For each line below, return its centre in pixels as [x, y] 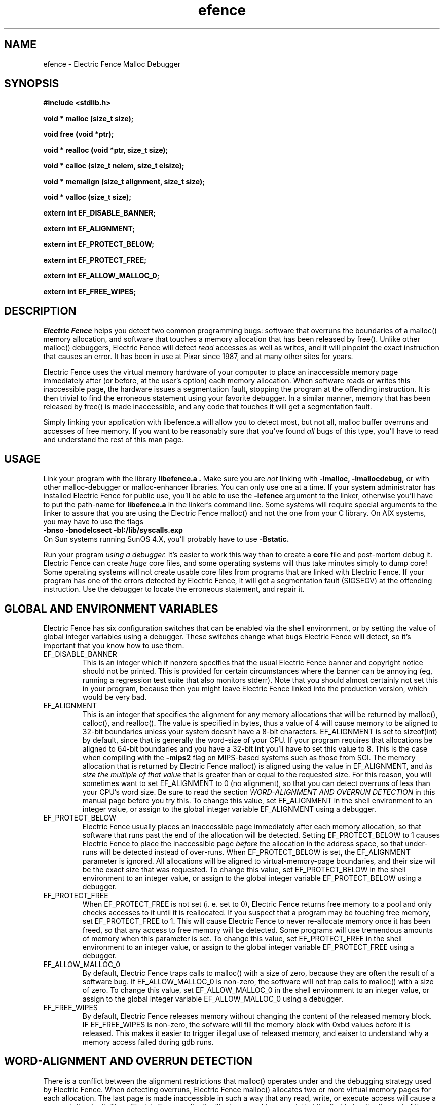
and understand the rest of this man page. [114, 440]
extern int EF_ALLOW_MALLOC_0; [101, 276]
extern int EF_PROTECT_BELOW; [99, 244]
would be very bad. [115, 697]
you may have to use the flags [93, 522]
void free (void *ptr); [79, 134]
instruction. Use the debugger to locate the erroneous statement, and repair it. [174, 589]
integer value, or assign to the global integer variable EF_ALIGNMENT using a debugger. [229, 809]
